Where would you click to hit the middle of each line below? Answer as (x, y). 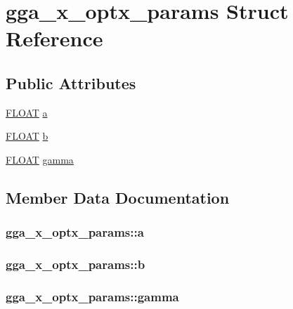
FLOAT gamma (40, 159)
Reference (54, 38)
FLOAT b (27, 136)
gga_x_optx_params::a (75, 232)
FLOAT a (27, 112)
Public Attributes (71, 83)
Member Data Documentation (118, 197)
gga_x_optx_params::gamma (92, 296)
